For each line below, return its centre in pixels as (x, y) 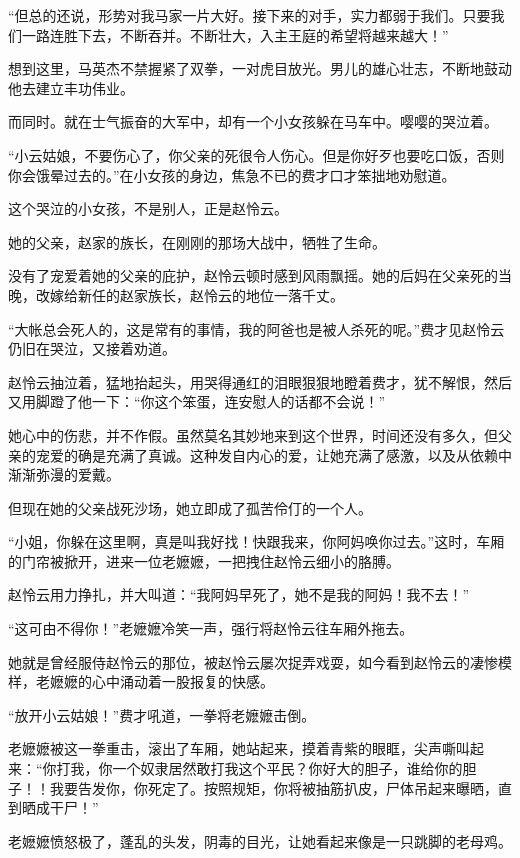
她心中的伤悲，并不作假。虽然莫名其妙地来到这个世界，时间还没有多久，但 (253, 434)
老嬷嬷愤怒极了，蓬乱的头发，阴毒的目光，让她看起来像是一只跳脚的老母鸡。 (260, 840)
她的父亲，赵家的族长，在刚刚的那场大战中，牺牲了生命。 (197, 241)
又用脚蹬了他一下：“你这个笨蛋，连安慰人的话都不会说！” (197, 401)
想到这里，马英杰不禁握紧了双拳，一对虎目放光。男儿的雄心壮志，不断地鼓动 (260, 68)
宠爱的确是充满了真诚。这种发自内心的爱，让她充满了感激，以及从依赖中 (273, 454)
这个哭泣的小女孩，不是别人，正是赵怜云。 (148, 208)
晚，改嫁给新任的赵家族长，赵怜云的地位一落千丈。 (176, 294)
